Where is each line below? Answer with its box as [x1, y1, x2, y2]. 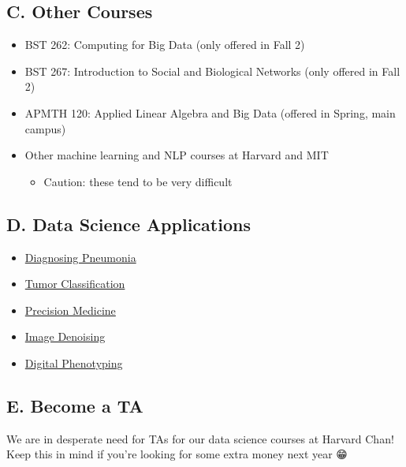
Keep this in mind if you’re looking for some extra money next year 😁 [6, 446, 348, 462]
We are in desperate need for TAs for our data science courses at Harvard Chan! [6, 430, 394, 446]
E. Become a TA [6, 393, 143, 417]
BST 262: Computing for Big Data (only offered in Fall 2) [24, 36, 305, 53]
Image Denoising [24, 328, 106, 345]
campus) [24, 120, 66, 136]
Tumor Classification [24, 275, 125, 292]
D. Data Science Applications [6, 211, 251, 236]
